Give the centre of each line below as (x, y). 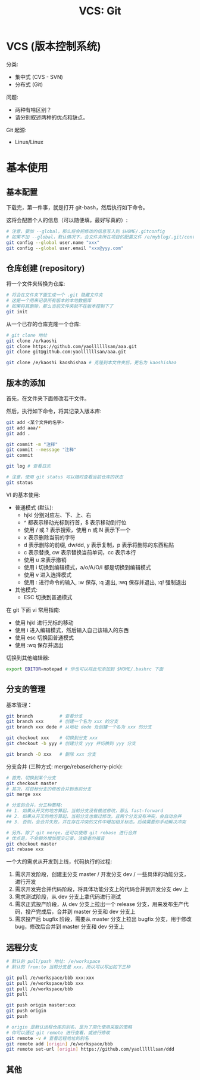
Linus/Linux (29, 142)
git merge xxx (24, 794)
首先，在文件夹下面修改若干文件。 (48, 398)
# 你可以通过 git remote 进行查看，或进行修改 (58, 1033)
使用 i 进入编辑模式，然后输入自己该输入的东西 (72, 630)
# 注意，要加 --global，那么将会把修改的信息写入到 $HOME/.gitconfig (86, 231)
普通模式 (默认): (34, 507)
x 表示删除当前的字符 (49, 537)
